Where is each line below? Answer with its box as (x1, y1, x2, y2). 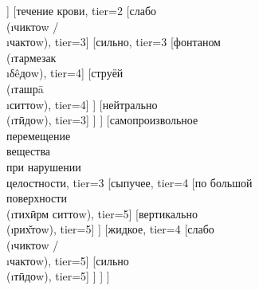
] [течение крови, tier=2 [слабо (6, 2, 157, 18)
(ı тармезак (6, 49, 57, 65)
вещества (6, 143, 51, 159)
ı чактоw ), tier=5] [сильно (6, 252, 129, 268)
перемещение (6, 127, 71, 143)
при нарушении (6, 158, 81, 174)
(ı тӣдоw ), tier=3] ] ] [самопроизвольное (6, 112, 198, 128)
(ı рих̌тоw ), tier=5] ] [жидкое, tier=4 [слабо (6, 221, 214, 237)
